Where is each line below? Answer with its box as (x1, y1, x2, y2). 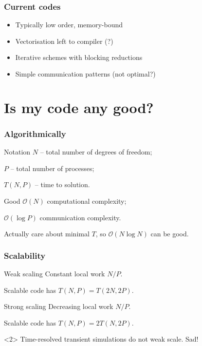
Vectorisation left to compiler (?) (15, 36, 113, 46)
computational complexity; (47, 195, 127, 206)
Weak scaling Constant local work (4, 268, 105, 278)
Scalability (4, 249, 46, 261)
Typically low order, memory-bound (15, 19, 123, 30)
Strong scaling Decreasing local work (4, 301, 113, 311)
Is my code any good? (4, 97, 154, 117)
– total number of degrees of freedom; (40, 147, 152, 157)
